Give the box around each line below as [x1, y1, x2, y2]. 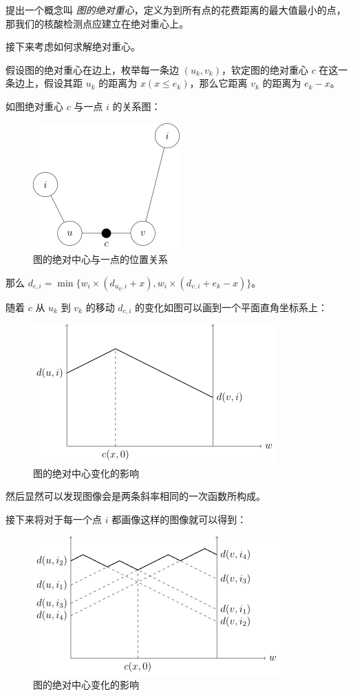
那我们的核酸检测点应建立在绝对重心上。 [6, 16, 189, 30]
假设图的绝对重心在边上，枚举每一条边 [6, 62, 179, 76]
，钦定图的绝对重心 [221, 62, 308, 76]
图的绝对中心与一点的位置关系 [33, 252, 168, 266]
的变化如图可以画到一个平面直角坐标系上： [135, 299, 328, 314]
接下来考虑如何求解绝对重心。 [6, 39, 140, 54]
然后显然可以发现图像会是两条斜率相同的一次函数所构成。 [6, 489, 266, 503]
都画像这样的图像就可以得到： [111, 512, 247, 526]
